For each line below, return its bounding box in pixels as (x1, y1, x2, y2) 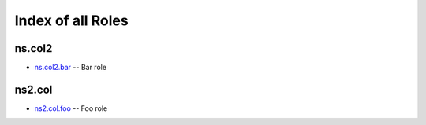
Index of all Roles (14, 12, 129, 29)
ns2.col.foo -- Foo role (34, 103, 108, 113)
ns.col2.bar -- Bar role (34, 63, 106, 72)
